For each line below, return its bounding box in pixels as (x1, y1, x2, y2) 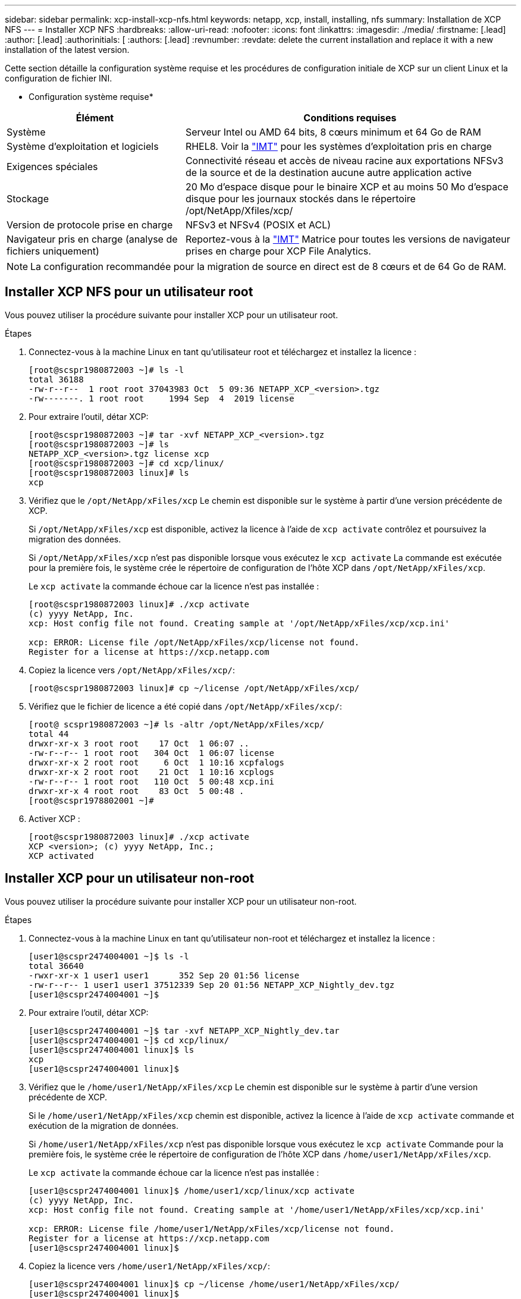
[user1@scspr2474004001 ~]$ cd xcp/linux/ (29, 1035, 230, 1045)
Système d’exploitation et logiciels (7, 140, 159, 152)
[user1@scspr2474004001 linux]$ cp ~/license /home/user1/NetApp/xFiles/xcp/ (29, 1279, 400, 1289)
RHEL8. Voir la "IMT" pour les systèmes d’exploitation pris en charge (185, 140, 492, 152)
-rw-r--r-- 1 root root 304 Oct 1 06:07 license (29, 748, 275, 758)
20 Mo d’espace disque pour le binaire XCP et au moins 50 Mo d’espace (185, 181, 509, 193)
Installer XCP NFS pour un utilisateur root (5, 284, 253, 300)
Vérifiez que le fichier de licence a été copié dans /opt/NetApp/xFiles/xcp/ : (29, 701, 343, 711)
